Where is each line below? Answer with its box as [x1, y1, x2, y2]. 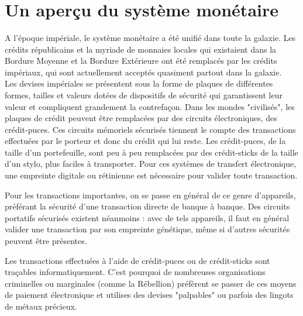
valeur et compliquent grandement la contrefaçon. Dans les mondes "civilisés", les [5, 100, 295, 112]
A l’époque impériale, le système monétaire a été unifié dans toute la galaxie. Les [5, 31, 296, 43]
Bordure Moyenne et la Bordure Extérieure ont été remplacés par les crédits [5, 54, 277, 67]
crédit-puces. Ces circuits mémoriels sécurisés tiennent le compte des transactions [5, 123, 296, 135]
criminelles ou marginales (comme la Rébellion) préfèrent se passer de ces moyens [5, 277, 297, 289]
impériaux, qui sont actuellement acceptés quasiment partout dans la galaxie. [5, 66, 282, 78]
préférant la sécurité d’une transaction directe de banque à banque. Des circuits [5, 200, 290, 212]
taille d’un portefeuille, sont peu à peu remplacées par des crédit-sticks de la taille [5, 146, 298, 158]
